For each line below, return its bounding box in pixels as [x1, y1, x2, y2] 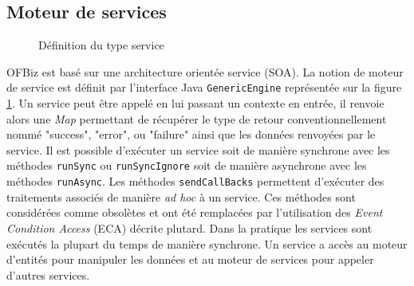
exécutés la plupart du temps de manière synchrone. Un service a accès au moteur [6, 235, 408, 252]
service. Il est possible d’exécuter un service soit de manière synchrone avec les [6, 141, 390, 158]
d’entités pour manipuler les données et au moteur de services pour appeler [6, 251, 374, 268]
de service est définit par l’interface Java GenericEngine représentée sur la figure [6, 79, 402, 96]
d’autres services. [6, 266, 90, 283]
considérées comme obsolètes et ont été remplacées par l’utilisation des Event [6, 204, 383, 221]
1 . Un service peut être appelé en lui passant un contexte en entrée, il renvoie [6, 95, 384, 112]
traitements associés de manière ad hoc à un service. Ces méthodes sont [6, 188, 356, 205]
